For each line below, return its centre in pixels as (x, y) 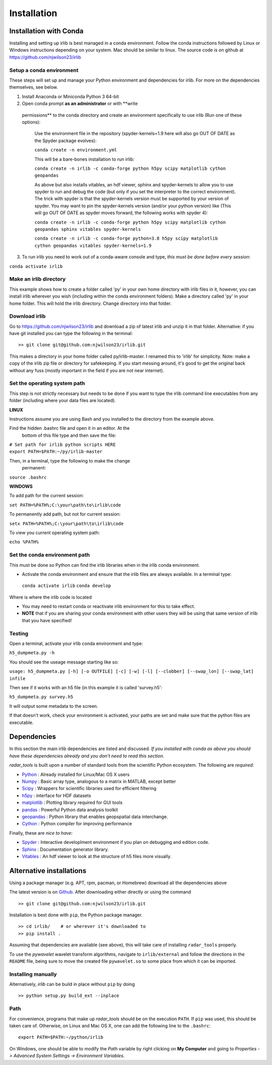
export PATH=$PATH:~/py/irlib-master (56, 452)
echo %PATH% (24, 542)
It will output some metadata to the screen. (54, 706)
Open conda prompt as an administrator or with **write (80, 104)
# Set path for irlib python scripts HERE (62, 445)
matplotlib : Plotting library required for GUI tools (72, 803)
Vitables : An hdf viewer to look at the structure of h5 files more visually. (97, 856)
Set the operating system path (47, 383)
